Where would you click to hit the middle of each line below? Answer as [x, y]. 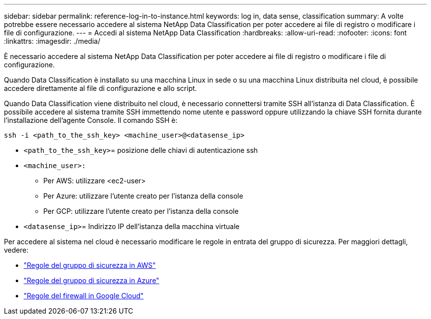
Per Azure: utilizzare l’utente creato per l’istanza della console [143, 196]
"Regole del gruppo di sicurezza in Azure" [92, 280]
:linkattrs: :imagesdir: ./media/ [52, 41]
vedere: [16, 250]
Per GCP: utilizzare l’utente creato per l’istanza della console [141, 211]
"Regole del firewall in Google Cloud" [84, 296]
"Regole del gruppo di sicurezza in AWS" [90, 265]
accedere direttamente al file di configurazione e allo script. [101, 88]
